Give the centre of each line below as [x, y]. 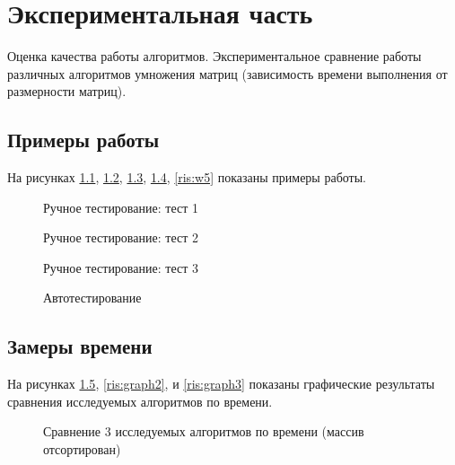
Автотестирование [92, 298]
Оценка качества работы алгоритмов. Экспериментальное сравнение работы [214, 56]
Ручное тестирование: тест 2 [121, 237]
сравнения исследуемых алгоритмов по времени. [140, 401]
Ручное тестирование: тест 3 [121, 267]
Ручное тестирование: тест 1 [121, 207]
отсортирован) [82, 449]
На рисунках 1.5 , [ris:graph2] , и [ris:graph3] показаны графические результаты [221, 384]
